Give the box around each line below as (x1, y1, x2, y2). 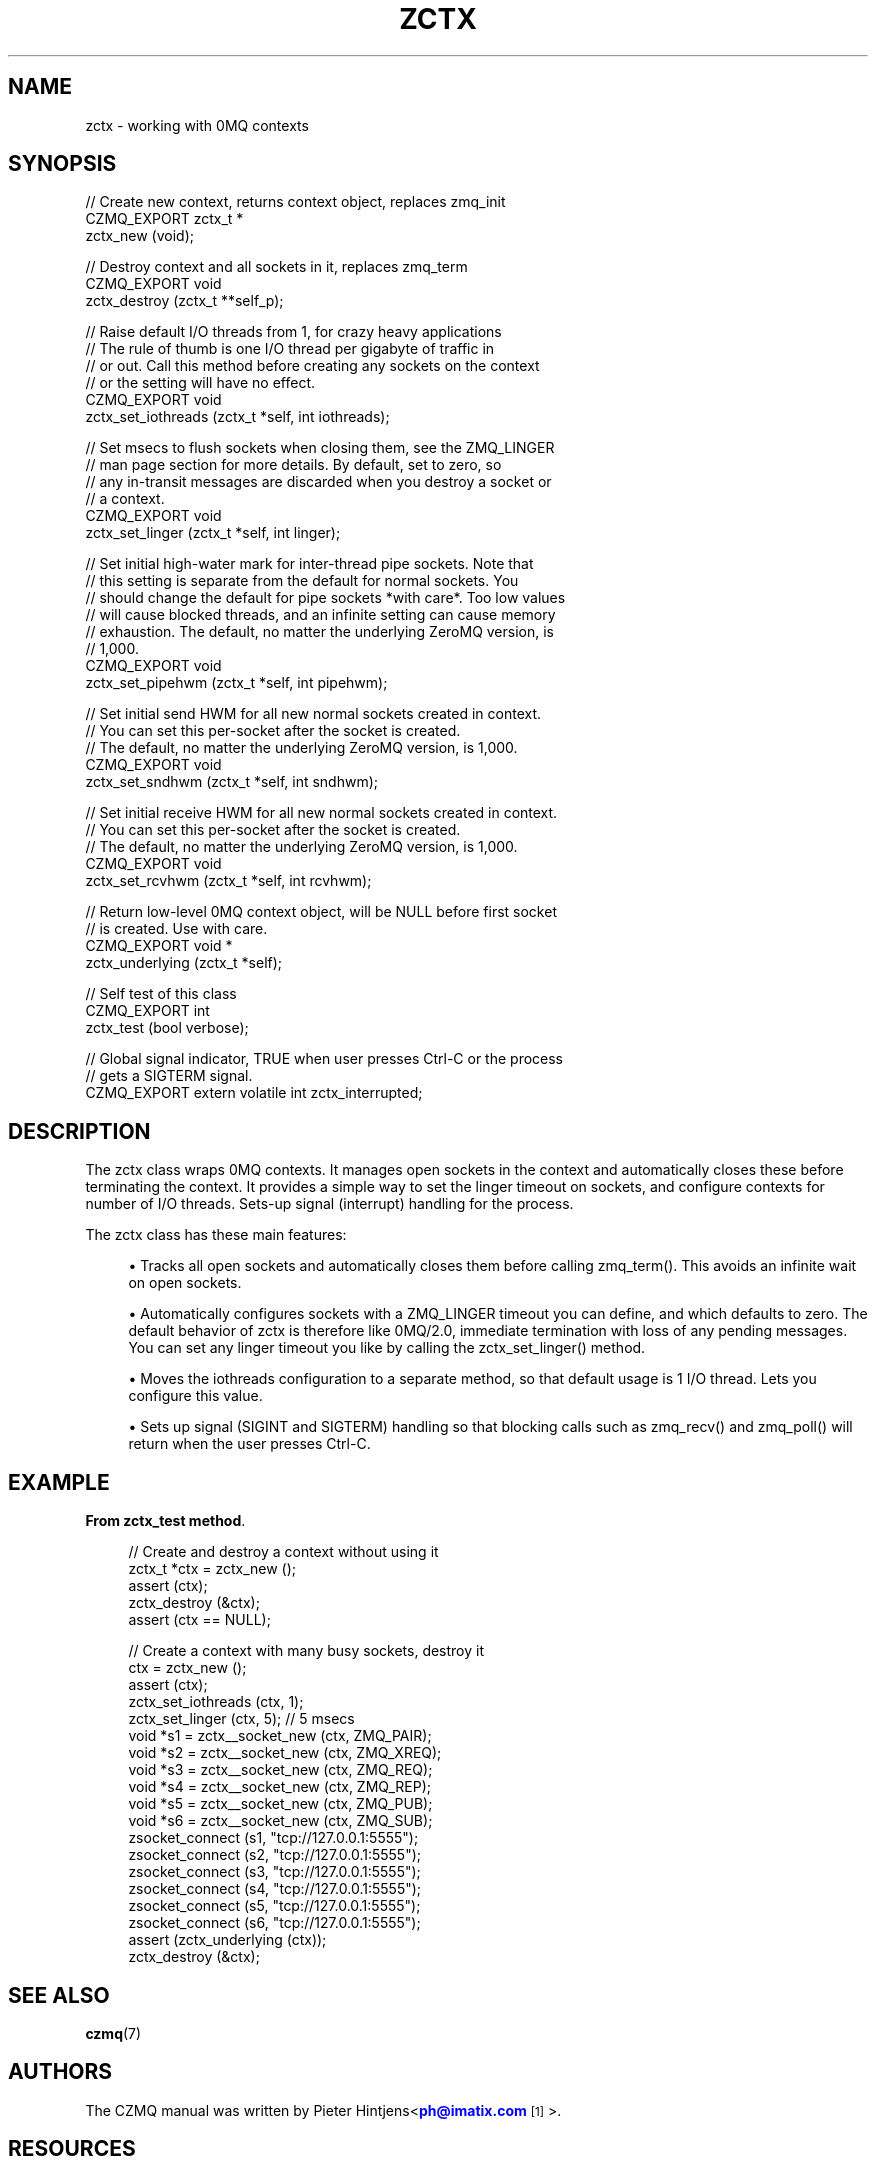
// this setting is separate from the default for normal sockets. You (85, 572, 519, 590)
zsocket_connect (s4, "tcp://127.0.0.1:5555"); (128, 1880, 422, 1898)
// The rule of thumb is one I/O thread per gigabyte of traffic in (85, 340, 495, 358)
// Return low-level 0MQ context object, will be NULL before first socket (85, 903, 557, 921)
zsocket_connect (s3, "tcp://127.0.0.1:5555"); (128, 1863, 421, 1881)
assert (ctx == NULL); (128, 1611, 271, 1629)
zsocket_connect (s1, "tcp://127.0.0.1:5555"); (128, 1829, 419, 1847)
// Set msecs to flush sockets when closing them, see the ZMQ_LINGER (85, 439, 555, 457)
